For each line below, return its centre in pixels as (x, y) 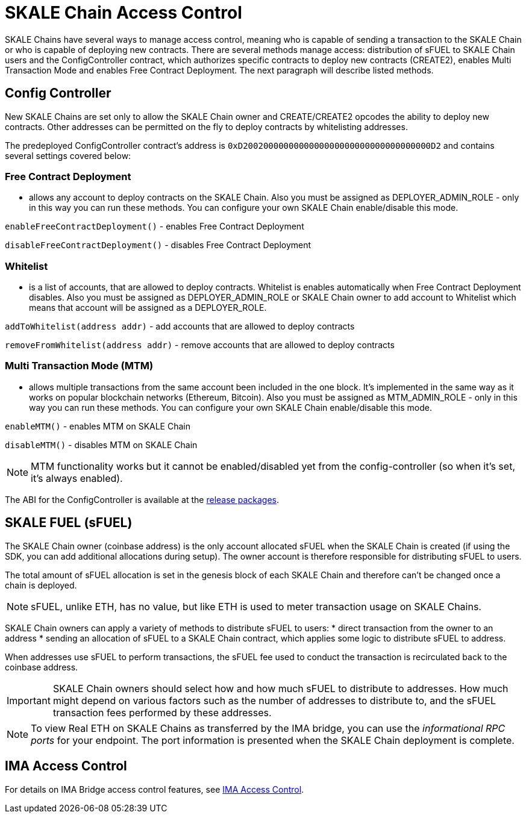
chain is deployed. (41, 585)
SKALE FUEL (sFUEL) (69, 523)
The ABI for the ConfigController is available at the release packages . (142, 499)
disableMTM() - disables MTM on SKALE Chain (101, 445)
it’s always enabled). (77, 478)
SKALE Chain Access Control (124, 13)
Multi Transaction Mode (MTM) (79, 366)
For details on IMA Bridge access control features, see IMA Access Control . (155, 789)
